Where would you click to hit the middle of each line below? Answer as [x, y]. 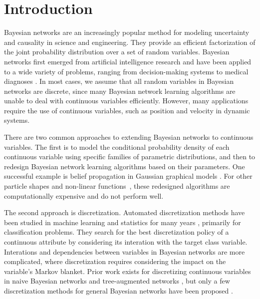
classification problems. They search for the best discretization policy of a [117, 232]
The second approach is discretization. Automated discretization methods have [125, 212]
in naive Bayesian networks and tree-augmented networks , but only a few [117, 281]
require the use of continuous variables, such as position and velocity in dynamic [127, 110]
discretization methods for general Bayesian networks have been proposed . [119, 290]
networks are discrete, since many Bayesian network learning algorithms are [120, 91]
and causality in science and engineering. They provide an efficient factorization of [130, 42]
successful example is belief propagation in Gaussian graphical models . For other [128, 176]
